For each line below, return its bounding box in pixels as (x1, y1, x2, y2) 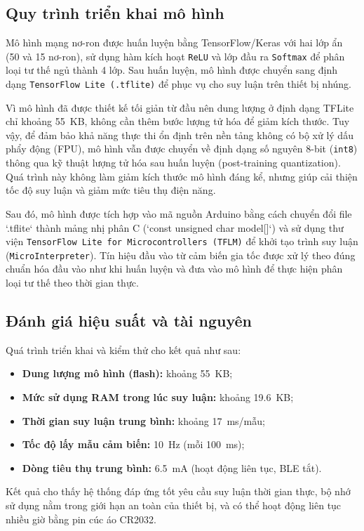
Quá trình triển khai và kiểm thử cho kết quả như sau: (6, 342, 241, 357)
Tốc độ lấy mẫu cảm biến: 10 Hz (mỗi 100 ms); (22, 437, 245, 452)
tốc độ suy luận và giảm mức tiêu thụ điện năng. (6, 183, 216, 197)
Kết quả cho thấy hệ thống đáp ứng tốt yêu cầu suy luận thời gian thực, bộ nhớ (6, 484, 351, 499)
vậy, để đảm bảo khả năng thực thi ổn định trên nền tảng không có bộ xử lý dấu (6, 127, 353, 142)
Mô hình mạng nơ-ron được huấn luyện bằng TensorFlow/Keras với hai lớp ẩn (6, 35, 343, 50)
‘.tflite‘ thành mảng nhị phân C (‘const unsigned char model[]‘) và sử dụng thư (6, 220, 344, 235)
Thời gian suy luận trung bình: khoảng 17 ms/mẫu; (22, 413, 265, 428)
